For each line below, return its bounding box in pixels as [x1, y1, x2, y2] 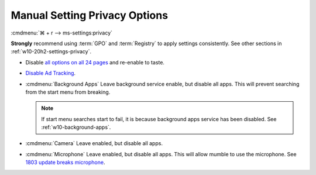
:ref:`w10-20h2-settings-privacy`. [11, 48, 92, 55]
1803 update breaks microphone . [25, 159, 105, 166]
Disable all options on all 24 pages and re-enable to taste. [25, 59, 165, 66]
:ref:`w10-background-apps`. [41, 123, 111, 131]
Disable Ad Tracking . [25, 70, 76, 77]
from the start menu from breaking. [25, 88, 111, 95]
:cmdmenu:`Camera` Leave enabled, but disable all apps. [25, 140, 163, 147]
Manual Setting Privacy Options [11, 9, 169, 22]
